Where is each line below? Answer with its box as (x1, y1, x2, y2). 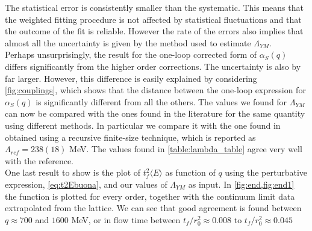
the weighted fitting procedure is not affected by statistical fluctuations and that (5, 13, 302, 25)
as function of (165, 166, 216, 179)
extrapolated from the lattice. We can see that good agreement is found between (5, 202, 302, 214)
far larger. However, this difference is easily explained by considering (5, 72, 257, 84)
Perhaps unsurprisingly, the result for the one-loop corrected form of (5, 48, 257, 61)
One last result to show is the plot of (5, 166, 141, 179)
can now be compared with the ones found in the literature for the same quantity (5, 107, 305, 120)
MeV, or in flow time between (71, 213, 181, 226)
